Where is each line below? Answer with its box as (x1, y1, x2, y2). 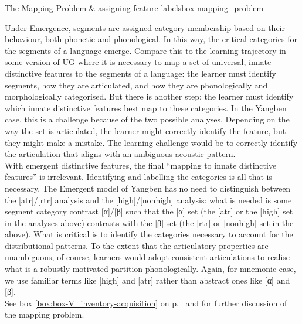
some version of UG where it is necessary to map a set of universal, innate (5, 56, 272, 68)
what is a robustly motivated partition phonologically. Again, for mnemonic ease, (5, 262, 296, 275)
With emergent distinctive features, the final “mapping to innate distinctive (5, 159, 277, 171)
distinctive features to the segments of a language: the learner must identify (5, 67, 276, 79)
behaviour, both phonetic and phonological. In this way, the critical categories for (5, 33, 297, 45)
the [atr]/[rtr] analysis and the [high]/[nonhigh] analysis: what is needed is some (5, 193, 292, 206)
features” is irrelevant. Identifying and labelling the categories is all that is (5, 170, 272, 183)
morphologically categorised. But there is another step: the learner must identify (5, 90, 294, 103)
